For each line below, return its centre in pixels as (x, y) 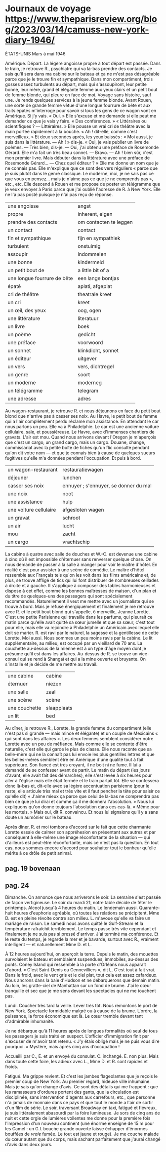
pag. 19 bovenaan (33, 869)
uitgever (87, 358)
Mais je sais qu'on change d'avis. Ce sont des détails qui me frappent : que (82, 1087)
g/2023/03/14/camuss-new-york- (77, 30)
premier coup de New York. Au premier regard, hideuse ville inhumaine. (78, 1081)
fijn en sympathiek (99, 238)
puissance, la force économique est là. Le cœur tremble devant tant (74, 1016)
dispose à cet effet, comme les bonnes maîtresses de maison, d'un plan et (81, 591)
